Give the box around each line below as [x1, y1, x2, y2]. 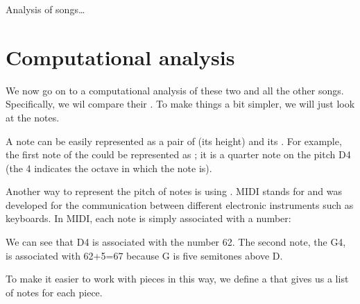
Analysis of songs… [6, 2, 85, 16]
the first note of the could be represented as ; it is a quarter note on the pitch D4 [6, 147, 351, 162]
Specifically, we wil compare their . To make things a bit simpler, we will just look [6, 96, 355, 111]
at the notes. [6, 110, 60, 124]
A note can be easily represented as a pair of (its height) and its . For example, [6, 133, 342, 148]
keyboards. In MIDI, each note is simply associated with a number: [6, 211, 291, 226]
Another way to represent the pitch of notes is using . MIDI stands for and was [6, 184, 343, 199]
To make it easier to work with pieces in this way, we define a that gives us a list [6, 271, 349, 286]
